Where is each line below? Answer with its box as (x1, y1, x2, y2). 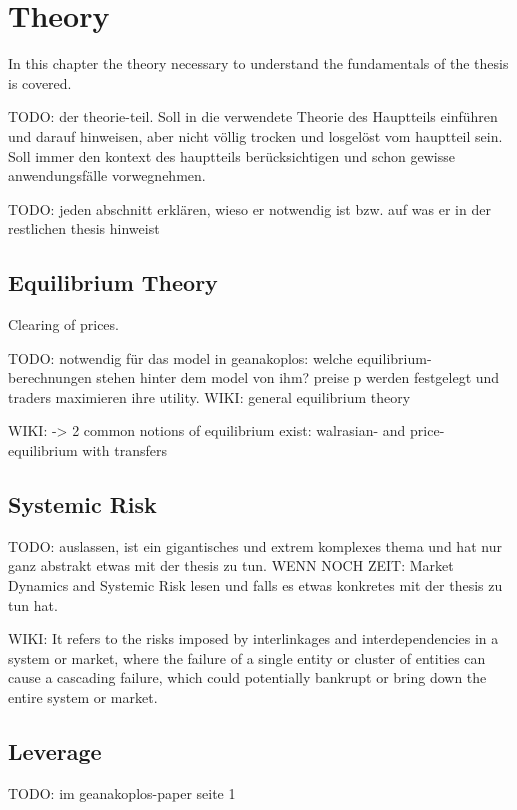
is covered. (8, 72, 72, 93)
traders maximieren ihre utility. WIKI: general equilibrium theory (8, 386, 411, 407)
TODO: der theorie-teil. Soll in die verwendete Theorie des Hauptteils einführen (8, 106, 498, 127)
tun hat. (8, 594, 58, 615)
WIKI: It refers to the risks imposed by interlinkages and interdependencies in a (8, 628, 499, 649)
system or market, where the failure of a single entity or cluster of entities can (8, 647, 486, 668)
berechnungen (8, 367, 92, 388)
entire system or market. (8, 687, 158, 707)
